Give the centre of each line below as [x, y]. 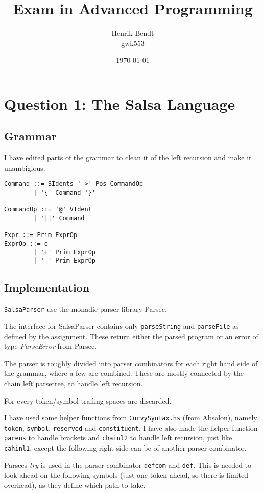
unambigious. [25, 167]
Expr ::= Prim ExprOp [41, 235]
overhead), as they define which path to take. [75, 485]
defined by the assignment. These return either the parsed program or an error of [131, 336]
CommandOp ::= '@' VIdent [48, 210]
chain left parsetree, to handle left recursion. [74, 383]
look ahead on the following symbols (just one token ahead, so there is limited [126, 475]
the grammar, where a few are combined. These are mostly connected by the [124, 373]
